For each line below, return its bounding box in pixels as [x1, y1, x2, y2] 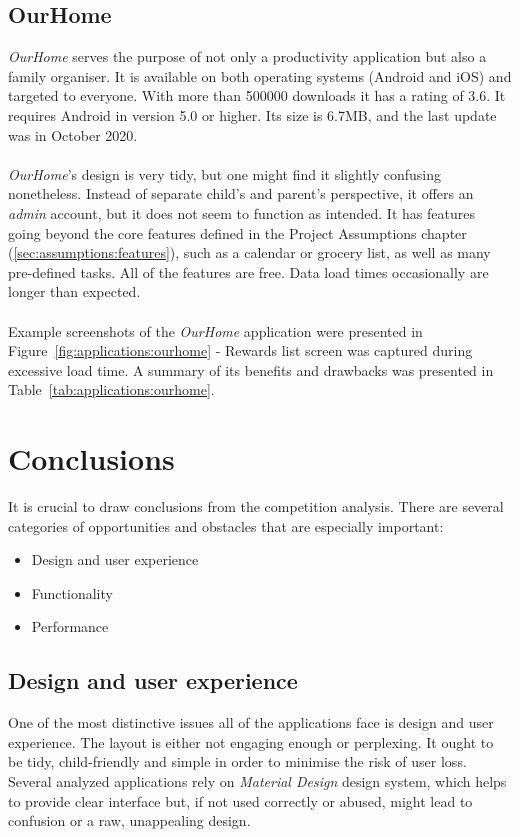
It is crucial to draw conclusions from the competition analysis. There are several [8, 496, 504, 517]
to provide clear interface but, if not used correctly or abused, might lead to [8, 790, 473, 811]
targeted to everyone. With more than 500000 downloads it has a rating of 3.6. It [8, 85, 506, 106]
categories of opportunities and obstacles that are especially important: [8, 515, 444, 536]
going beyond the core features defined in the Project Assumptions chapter [8, 222, 467, 243]
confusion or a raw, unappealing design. [8, 810, 251, 831]
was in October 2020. [8, 124, 138, 145]
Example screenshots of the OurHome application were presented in [8, 320, 423, 341]
